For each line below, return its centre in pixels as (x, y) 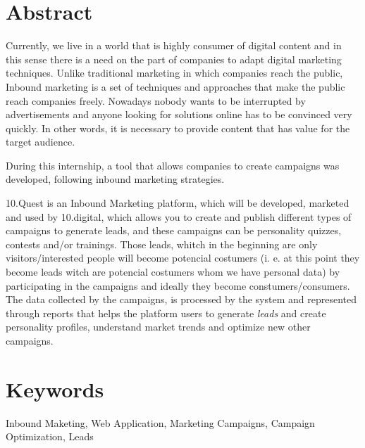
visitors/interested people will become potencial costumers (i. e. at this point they (183, 258)
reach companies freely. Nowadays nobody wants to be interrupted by (156, 100)
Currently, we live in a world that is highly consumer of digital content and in (174, 45)
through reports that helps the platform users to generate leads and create (166, 313)
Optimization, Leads (50, 436)
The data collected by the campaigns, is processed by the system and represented (181, 299)
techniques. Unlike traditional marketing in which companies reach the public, (174, 73)
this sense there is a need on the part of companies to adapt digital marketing (174, 59)
